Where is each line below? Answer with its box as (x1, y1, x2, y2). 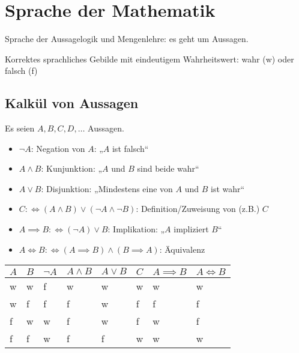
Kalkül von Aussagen (5, 94, 139, 112)
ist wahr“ (211, 182, 245, 195)
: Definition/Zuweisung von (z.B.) (136, 202, 260, 215)
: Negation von (31, 142, 85, 154)
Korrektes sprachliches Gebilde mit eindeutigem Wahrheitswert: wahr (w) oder (5, 52, 294, 65)
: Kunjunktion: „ (41, 162, 103, 175)
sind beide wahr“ (137, 162, 199, 175)
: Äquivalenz (159, 243, 205, 255)
